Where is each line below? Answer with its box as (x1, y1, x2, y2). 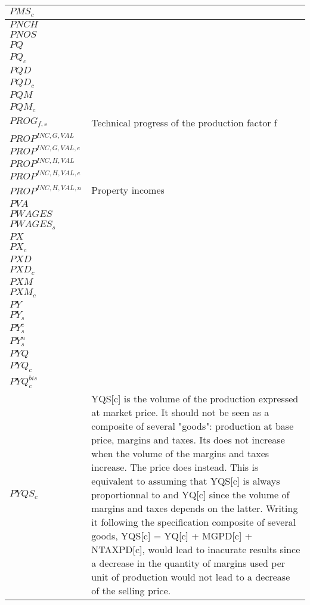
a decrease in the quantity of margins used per (91, 556, 286, 570)
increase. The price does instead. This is (91, 460, 259, 474)
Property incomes (91, 183, 165, 197)
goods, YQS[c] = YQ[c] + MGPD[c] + (91, 528, 253, 542)
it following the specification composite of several (91, 514, 296, 529)
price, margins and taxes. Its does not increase (91, 432, 285, 446)
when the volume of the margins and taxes (91, 446, 269, 460)
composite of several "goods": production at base (91, 418, 294, 433)
